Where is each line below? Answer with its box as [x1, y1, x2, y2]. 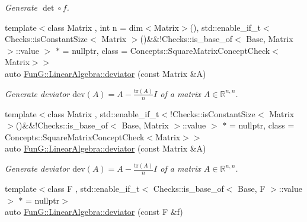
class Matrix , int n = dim [47, 21, 143, 33]
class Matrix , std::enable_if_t [47, 107, 159, 120]
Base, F [238, 182, 266, 195]
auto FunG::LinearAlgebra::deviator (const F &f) [5, 205, 183, 218]
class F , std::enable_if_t [47, 182, 140, 195]
